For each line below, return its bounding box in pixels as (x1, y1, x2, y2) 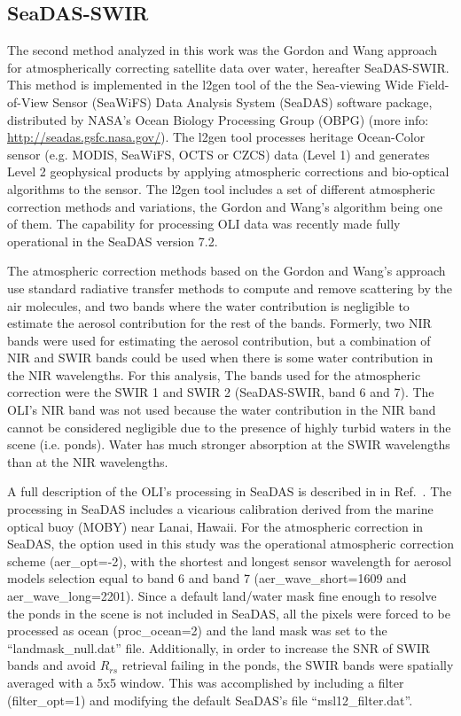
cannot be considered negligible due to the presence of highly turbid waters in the (7, 417, 451, 436)
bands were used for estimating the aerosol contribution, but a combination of (7, 331, 431, 349)
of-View (7, 92, 49, 111)
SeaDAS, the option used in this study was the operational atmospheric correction (7, 534, 454, 553)
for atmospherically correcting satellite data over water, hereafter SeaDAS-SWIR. (7, 58, 449, 76)
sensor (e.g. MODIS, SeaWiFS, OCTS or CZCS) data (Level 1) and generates (7, 144, 430, 163)
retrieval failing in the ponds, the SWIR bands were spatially (121, 656, 454, 674)
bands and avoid (7, 656, 97, 674)
